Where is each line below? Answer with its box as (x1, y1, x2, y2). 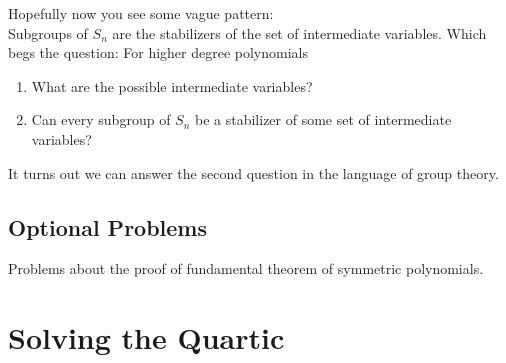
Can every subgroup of (31, 109, 171, 130)
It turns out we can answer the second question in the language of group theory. (8, 162, 499, 183)
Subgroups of (8, 22, 88, 43)
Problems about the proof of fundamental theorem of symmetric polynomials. (8, 258, 484, 279)
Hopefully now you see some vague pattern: (8, 3, 274, 23)
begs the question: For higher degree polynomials (8, 42, 309, 63)
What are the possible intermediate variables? (31, 75, 313, 96)
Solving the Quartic (8, 317, 285, 358)
